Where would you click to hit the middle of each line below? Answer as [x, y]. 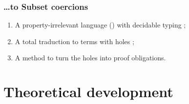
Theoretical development [88, 91]
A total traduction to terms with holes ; [74, 41]
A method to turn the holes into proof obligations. [90, 58]
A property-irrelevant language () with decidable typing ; [100, 25]
